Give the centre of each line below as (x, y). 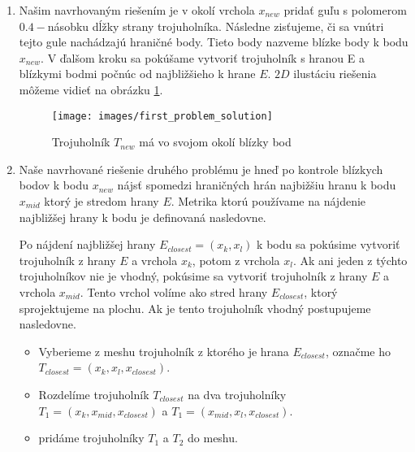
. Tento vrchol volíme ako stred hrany (174, 291)
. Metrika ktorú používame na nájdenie (268, 201)
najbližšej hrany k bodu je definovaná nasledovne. (143, 217)
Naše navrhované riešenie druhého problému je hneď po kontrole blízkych (201, 169)
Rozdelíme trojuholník (94, 394)
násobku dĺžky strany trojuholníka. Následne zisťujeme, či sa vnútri (216, 26)
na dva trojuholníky (237, 394)
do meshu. (213, 438)
